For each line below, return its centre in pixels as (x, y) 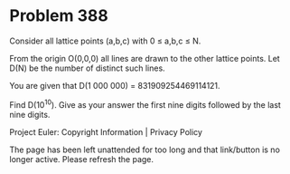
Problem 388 (59, 16)
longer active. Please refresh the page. (82, 159)
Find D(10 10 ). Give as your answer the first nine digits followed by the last (145, 103)
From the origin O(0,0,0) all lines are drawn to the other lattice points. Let (145, 58)
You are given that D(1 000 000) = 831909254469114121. (115, 85)
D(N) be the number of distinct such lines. (87, 68)
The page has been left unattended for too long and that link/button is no (145, 150)
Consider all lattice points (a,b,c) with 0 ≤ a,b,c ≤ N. (105, 41)
